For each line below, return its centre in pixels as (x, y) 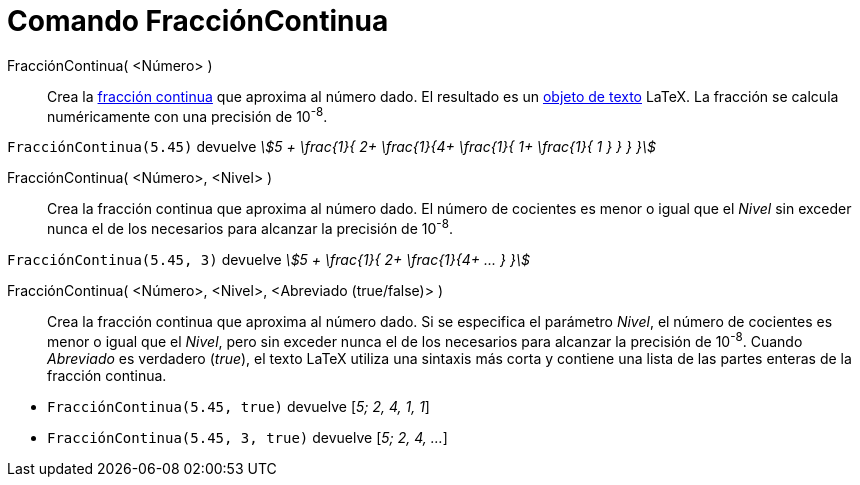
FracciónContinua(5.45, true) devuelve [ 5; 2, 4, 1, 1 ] (238, 406)
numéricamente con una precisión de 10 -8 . (187, 114)
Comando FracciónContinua (198, 21)
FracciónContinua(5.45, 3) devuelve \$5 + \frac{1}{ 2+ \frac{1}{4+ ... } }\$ (268, 260)
